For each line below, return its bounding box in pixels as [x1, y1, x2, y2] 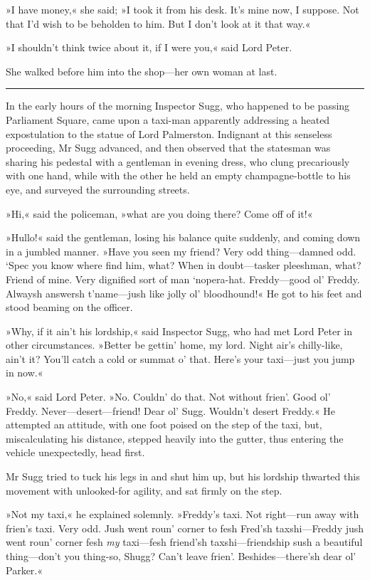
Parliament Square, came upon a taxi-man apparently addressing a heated [6, 112, 330, 127]
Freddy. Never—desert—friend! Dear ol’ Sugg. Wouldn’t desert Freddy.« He [6, 403, 336, 418]
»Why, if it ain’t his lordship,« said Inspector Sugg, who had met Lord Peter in [6, 323, 353, 338]
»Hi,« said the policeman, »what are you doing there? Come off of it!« [6, 206, 313, 221]
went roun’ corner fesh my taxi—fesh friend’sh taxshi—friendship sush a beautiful [6, 534, 363, 549]
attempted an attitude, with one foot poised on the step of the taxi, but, [6, 417, 322, 432]
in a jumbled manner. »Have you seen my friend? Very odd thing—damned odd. [6, 243, 356, 258]
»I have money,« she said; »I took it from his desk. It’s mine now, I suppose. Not [6, 2, 359, 16]
